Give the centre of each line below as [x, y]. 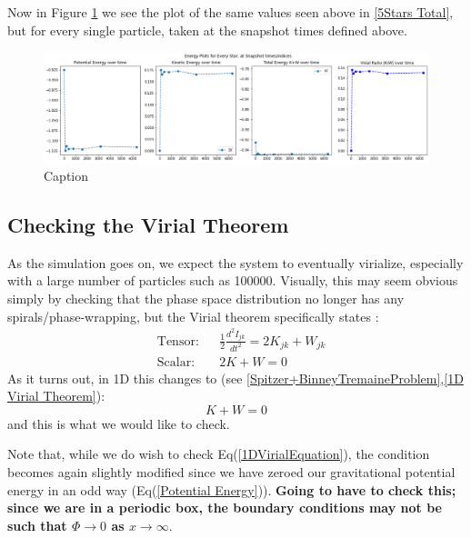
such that [37, 525]
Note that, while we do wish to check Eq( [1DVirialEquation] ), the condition [219, 454]
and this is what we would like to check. [119, 423]
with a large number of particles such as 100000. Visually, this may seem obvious [233, 280]
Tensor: [178, 341]
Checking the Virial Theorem [148, 224]
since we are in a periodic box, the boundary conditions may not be [225, 508]
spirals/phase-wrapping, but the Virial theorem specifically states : [193, 316]
